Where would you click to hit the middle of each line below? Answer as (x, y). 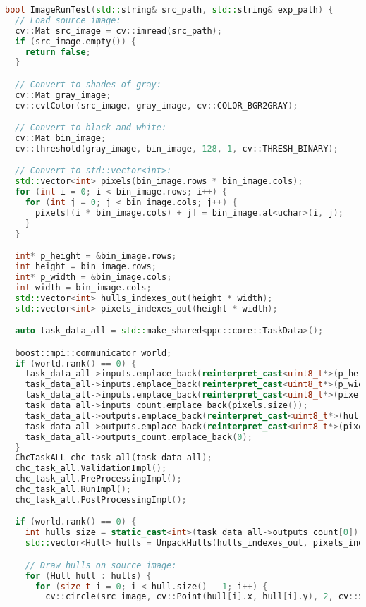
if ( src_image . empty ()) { (76, 41)
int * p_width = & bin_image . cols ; (93, 277)
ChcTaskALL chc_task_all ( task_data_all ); (114, 458)
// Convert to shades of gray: (88, 84)
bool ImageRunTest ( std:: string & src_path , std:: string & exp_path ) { (169, 10)
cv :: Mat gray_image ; (63, 95)
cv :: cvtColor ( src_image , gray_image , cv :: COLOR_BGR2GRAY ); (157, 105)
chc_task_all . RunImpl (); (73, 490)
